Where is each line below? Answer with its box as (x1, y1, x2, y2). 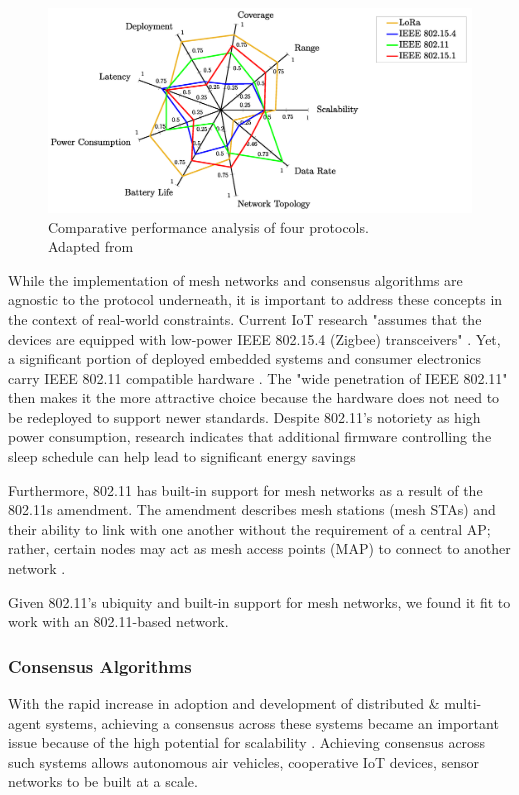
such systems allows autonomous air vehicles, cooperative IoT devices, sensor (8, 751, 479, 772)
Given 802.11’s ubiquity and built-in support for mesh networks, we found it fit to (8, 591, 511, 612)
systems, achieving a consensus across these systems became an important (45, 712, 499, 733)
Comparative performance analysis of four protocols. (48, 216, 369, 237)
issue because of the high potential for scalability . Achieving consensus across (8, 732, 486, 753)
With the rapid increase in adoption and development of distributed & (8, 693, 440, 714)
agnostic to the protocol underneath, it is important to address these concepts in (8, 289, 503, 310)
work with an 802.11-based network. (8, 611, 229, 632)
